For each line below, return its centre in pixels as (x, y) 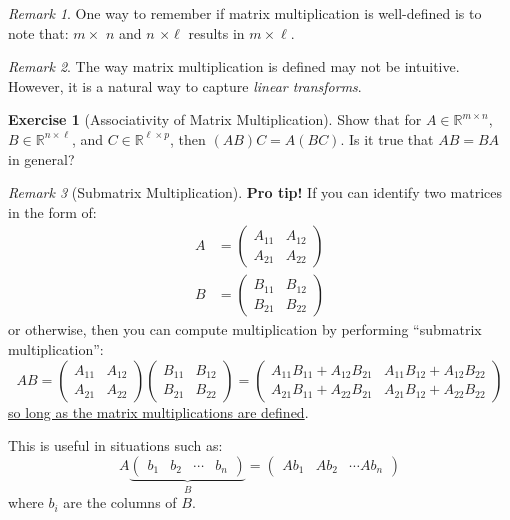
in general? (41, 158)
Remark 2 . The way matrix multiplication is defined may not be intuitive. (234, 66)
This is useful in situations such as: (115, 445)
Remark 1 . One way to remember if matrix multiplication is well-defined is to (245, 13)
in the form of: (52, 211)
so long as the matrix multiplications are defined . (158, 411)
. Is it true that (387, 138)
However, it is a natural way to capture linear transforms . (185, 85)
